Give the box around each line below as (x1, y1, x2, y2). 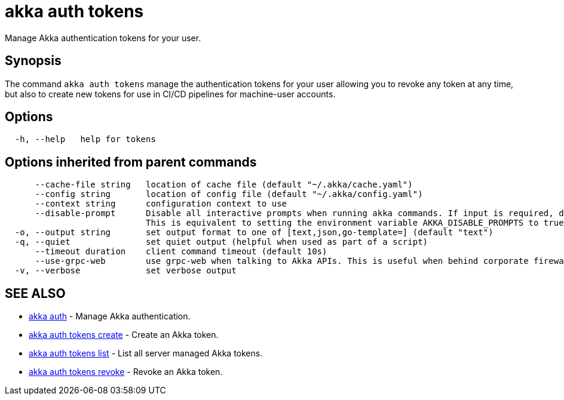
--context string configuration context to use (35, 199, 287, 209)
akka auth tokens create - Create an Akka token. (29, 330, 219, 340)
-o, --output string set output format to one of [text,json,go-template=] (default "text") (14, 227, 493, 238)
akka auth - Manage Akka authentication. (29, 311, 191, 322)
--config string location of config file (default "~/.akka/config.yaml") (35, 189, 423, 199)
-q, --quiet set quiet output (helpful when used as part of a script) (14, 237, 428, 247)
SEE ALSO (5, 285, 66, 301)
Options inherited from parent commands (5, 154, 257, 170)
